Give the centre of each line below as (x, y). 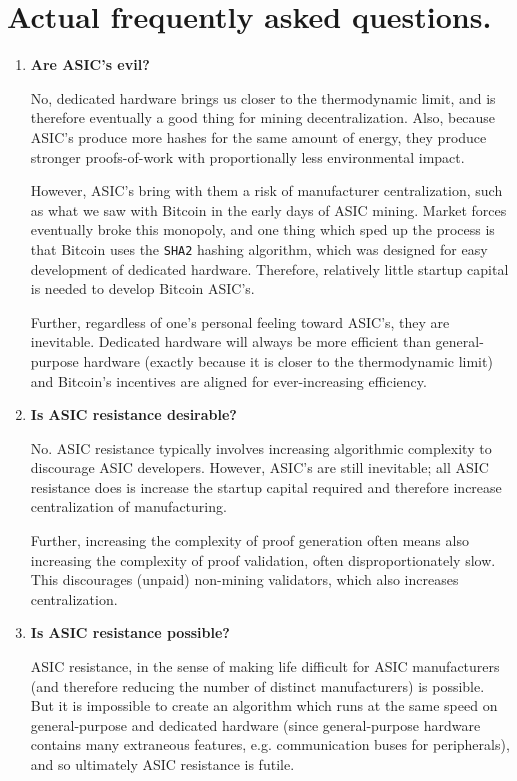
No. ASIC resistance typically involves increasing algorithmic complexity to (261, 447)
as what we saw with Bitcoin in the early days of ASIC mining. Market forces (268, 209)
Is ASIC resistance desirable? (133, 414)
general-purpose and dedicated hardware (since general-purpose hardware (255, 724)
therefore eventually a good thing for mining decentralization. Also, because (263, 117)
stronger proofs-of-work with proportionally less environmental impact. (247, 156)
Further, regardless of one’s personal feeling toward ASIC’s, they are (240, 321)
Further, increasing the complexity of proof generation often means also (249, 540)
